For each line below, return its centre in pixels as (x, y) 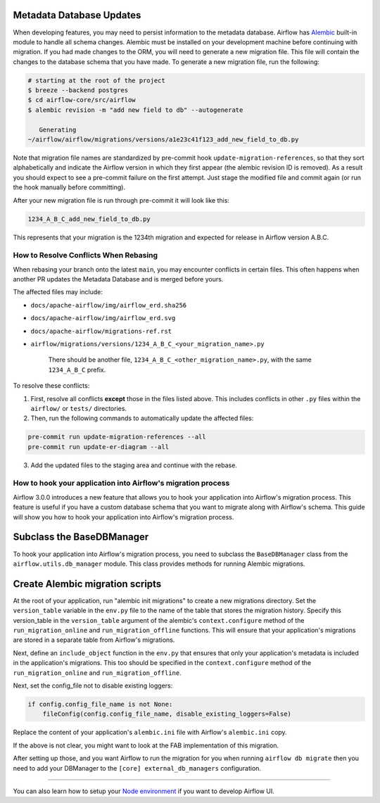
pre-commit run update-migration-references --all (117, 437)
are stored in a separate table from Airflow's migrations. (94, 640)
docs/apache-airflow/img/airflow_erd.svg (103, 318)
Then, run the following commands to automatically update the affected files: (142, 418)
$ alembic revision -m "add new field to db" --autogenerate (135, 110)
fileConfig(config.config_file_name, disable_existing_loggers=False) (167, 714)
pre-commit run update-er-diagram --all (98, 447)
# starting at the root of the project (96, 80)
